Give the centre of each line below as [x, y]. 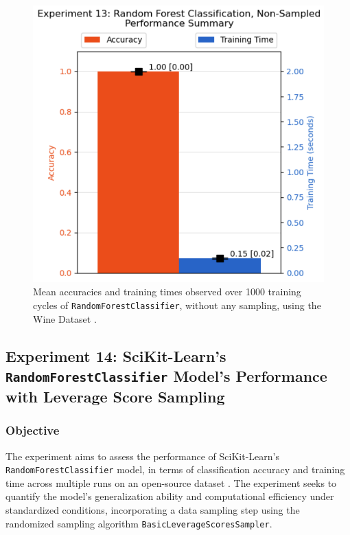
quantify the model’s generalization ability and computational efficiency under [170, 496]
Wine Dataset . [65, 318]
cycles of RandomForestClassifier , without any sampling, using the [177, 305]
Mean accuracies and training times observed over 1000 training [167, 292]
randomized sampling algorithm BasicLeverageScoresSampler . [139, 523]
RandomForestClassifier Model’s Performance [166, 376]
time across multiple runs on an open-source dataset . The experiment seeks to [171, 482]
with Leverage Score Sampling [115, 396]
